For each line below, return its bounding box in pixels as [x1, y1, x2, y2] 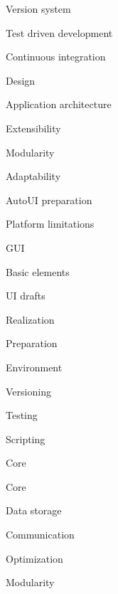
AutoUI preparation [6, 192, 92, 207]
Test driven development [6, 25, 113, 40]
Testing [6, 408, 38, 423]
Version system [6, 1, 71, 16]
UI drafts [6, 288, 45, 303]
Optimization [6, 551, 63, 566]
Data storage [6, 503, 62, 518]
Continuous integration [6, 49, 106, 64]
